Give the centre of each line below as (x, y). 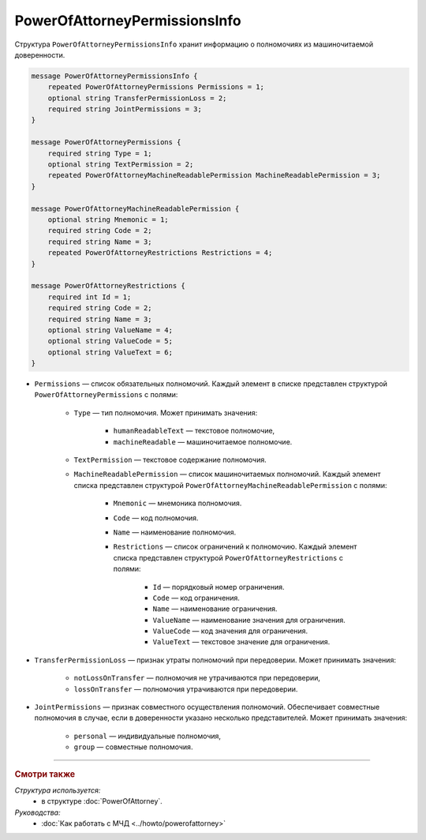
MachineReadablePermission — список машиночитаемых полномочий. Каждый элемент (228, 474)
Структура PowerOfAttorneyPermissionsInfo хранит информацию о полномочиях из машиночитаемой (194, 44)
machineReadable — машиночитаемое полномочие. (203, 441)
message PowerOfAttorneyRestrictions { (108, 286)
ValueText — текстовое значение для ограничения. (241, 642)
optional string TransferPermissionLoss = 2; (137, 98)
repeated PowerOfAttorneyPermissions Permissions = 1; (156, 87)
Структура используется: (58, 790)
